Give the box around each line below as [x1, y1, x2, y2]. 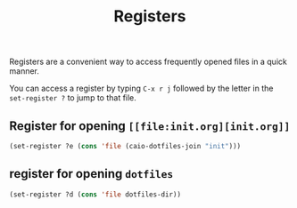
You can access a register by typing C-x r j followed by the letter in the [9, 83, 274, 94]
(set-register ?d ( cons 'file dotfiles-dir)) [9, 189, 181, 199]
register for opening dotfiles [9, 166, 174, 181]
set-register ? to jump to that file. [9, 92, 136, 103]
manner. [9, 66, 40, 76]
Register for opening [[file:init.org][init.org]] [9, 118, 291, 133]
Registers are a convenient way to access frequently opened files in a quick [9, 56, 287, 68]
